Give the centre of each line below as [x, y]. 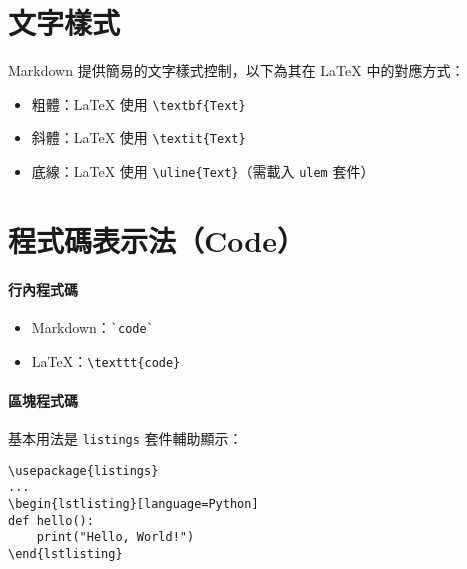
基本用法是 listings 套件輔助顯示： [125, 437]
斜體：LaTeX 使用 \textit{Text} [138, 137]
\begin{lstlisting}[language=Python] [133, 503]
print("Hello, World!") [115, 537]
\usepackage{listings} [83, 470]
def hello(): [51, 520]
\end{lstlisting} [65, 553]
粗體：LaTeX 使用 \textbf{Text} [138, 103]
